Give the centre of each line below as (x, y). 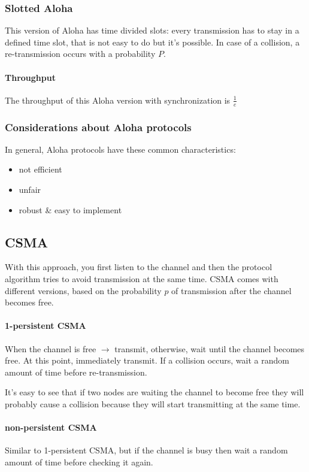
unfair (30, 190)
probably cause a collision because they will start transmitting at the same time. (153, 403)
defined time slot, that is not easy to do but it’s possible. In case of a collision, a (152, 42)
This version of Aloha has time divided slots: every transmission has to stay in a (152, 30)
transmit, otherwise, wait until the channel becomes (210, 348)
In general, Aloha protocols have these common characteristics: (120, 149)
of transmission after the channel (231, 290)
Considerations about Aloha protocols (98, 127)
